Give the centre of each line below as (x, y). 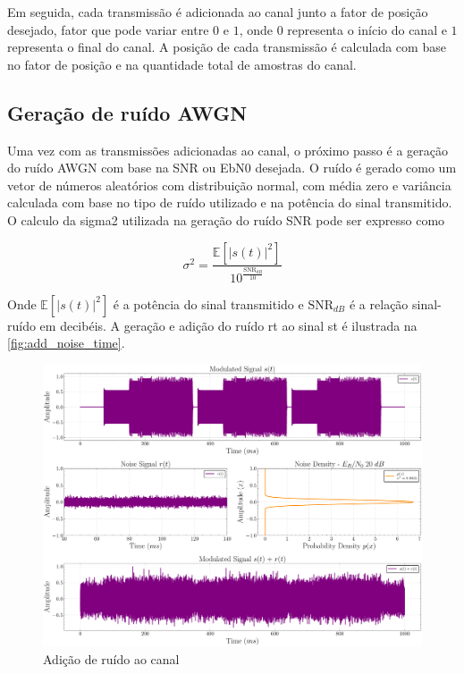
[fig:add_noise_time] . (66, 343)
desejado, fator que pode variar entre (108, 29)
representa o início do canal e (367, 29)
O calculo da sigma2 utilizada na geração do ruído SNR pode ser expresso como (226, 219)
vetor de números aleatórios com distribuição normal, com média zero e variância (229, 185)
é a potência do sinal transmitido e (208, 303)
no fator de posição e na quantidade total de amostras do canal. (182, 64)
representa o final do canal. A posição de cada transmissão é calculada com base (227, 47)
